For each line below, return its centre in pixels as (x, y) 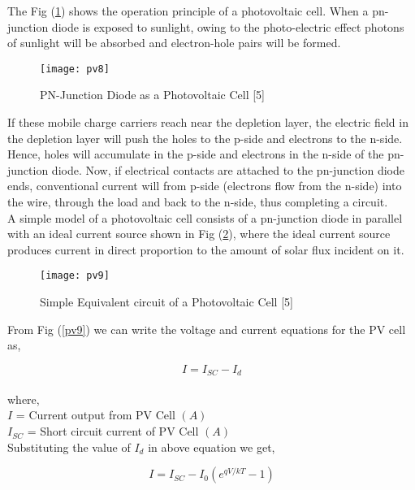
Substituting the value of (69, 447)
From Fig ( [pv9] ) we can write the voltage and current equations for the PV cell (207, 329)
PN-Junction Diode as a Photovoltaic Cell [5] (152, 95)
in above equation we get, (212, 447)
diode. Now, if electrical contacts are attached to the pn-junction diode (228, 169)
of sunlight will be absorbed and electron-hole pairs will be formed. (174, 43)
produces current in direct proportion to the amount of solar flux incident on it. (206, 249)
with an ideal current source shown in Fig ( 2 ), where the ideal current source (199, 234)
